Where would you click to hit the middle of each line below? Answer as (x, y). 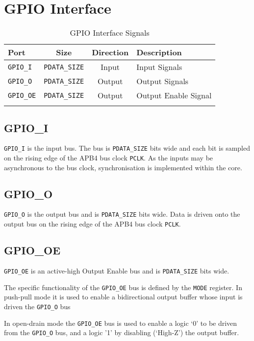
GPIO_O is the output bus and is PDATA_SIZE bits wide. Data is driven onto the (122, 214)
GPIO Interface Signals (110, 33)
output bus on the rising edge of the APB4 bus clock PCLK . (92, 224)
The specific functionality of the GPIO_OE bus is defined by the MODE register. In (123, 287)
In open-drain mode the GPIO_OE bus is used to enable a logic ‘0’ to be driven (121, 323)
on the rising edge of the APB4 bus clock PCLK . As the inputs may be (109, 157)
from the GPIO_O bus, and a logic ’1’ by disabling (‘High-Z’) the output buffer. (122, 332)
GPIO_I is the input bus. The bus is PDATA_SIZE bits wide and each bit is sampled (127, 148)
